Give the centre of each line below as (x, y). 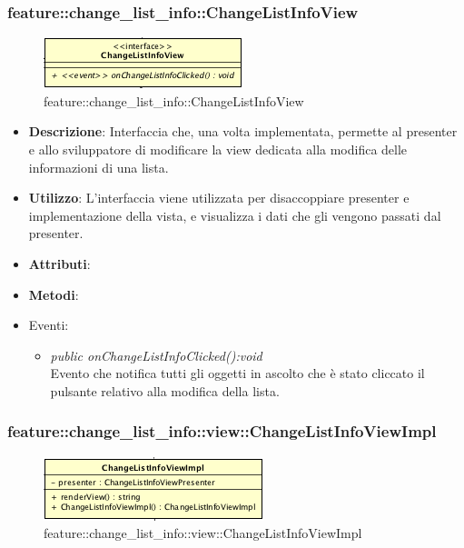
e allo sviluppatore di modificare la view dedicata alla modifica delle (218, 149)
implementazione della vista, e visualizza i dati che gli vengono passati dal (235, 215)
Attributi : (59, 263)
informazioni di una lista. (99, 167)
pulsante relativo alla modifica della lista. (165, 390)
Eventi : (49, 325)
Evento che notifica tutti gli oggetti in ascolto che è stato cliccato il (237, 373)
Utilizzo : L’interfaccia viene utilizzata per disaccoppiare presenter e (219, 198)
